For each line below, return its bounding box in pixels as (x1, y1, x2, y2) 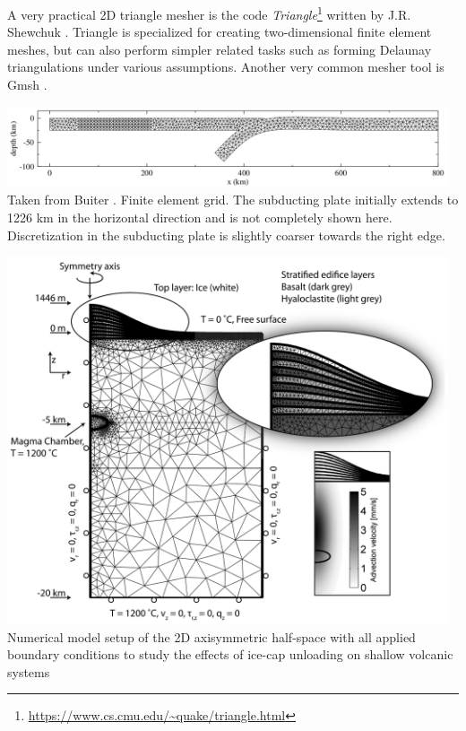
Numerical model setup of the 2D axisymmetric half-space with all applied (7, 627, 416, 646)
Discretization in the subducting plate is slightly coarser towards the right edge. (7, 225, 445, 244)
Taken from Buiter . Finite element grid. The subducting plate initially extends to (7, 190, 459, 209)
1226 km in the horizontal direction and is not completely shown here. (7, 208, 393, 227)
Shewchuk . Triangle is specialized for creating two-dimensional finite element (7, 22, 432, 41)
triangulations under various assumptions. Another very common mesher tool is (7, 57, 444, 76)
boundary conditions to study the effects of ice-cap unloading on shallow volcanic (7, 645, 453, 664)
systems (7, 662, 50, 681)
